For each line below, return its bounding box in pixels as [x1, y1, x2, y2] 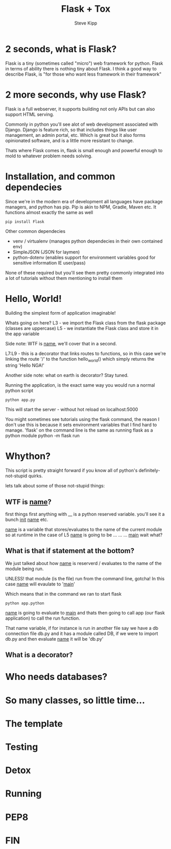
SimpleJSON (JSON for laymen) [12, 249, 80, 255]
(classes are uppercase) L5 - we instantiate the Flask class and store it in [5, 325, 159, 331]
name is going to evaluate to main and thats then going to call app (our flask [5, 609, 165, 616]
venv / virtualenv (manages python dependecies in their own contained [12, 238, 163, 244]
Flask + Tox [61, 3, 111, 15]
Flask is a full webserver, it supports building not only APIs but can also [5, 106, 155, 112]
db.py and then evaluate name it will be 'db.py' [5, 635, 104, 642]
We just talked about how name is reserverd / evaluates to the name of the [5, 560, 162, 566]
